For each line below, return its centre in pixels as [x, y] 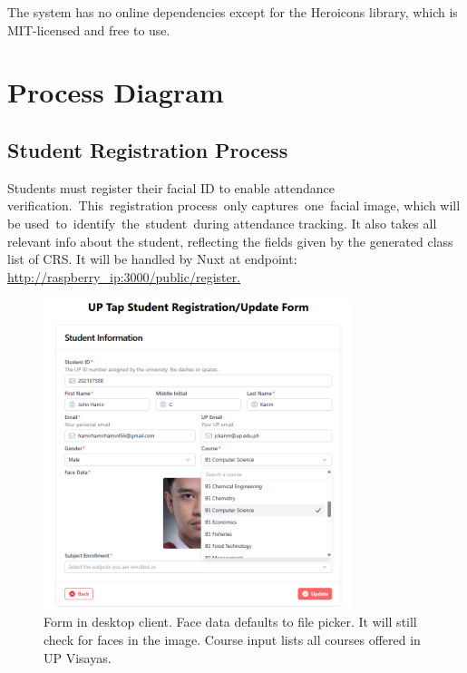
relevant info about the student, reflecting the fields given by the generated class [230, 241]
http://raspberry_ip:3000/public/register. [124, 276]
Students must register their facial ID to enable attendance [171, 187]
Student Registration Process [148, 149]
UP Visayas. [78, 657]
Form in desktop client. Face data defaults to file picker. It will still [230, 622]
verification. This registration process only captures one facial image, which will [234, 205]
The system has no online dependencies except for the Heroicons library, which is [233, 12]
